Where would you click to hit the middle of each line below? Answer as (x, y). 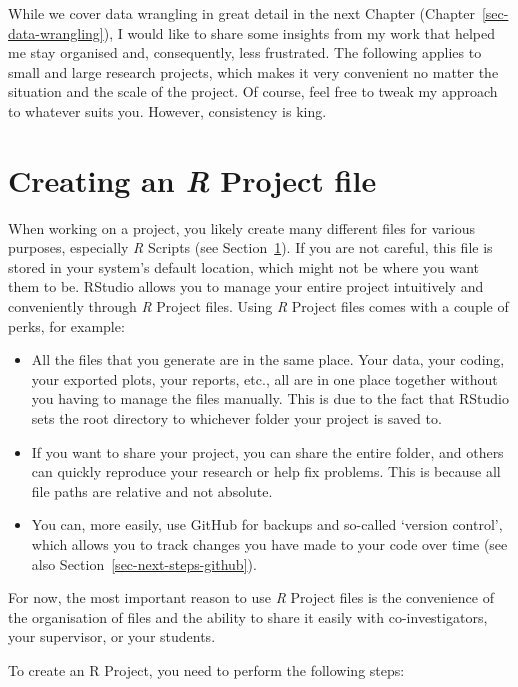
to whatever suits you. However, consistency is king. (167, 110)
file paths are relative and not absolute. (152, 490)
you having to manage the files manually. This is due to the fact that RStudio (270, 398)
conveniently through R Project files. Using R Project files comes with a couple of (258, 306)
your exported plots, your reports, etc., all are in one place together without (264, 378)
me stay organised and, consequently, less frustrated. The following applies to (245, 52)
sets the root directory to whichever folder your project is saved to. (236, 418)
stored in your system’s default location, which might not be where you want (243, 266)
